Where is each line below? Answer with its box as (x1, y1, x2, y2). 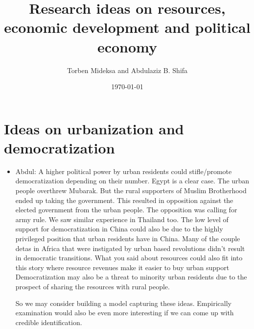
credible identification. (15, 317, 82, 327)
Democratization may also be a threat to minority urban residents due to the (15, 272, 247, 282)
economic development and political (4, 17, 251, 37)
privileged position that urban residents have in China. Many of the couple (15, 233, 240, 243)
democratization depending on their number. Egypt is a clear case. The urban (15, 176, 250, 186)
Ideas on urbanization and (4, 118, 184, 138)
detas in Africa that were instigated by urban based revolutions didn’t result (15, 243, 245, 253)
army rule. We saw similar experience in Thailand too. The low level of (15, 214, 229, 224)
